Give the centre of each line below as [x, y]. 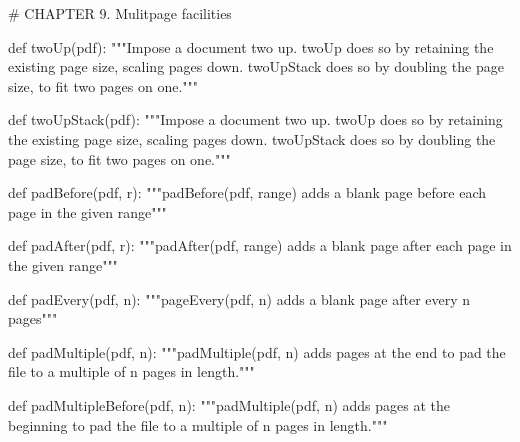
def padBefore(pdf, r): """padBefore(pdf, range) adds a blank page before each [247, 192]
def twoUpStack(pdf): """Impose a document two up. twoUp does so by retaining [255, 119]
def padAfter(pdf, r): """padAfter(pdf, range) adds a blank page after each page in [260, 245]
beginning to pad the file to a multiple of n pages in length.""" [198, 424]
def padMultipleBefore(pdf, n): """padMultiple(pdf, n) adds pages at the [229, 404]
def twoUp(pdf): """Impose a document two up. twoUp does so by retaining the [251, 46]
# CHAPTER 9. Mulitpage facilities [120, 13]
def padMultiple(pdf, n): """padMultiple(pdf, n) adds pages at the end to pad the [257, 351]
